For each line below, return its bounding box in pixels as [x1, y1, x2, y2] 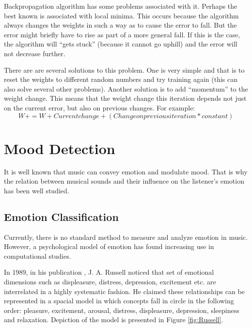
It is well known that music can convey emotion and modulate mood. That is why [4, 166, 248, 176]
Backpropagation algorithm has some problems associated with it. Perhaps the [4, 1, 237, 11]
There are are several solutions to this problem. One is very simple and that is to [4, 64, 245, 75]
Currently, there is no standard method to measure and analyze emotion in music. [4, 232, 248, 242]
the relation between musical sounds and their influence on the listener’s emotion [4, 176, 244, 186]
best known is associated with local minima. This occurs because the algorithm [4, 10, 239, 20]
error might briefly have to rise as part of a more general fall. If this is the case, [4, 29, 240, 39]
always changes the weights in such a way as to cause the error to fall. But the [4, 20, 237, 30]
